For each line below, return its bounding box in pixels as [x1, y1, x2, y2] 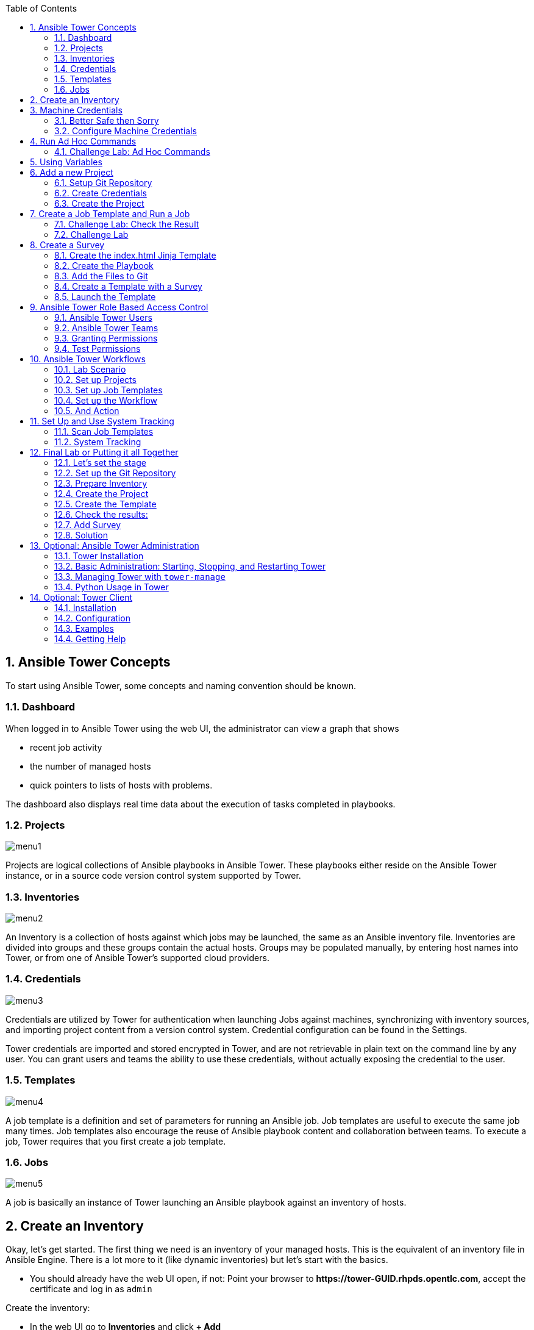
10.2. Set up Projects [54, 374, 137, 385]
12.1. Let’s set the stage [54, 457, 146, 468]
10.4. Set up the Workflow [54, 395, 157, 406]
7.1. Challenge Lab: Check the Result [54, 219, 199, 229]
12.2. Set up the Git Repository [54, 468, 176, 478]
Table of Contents [5, 3, 77, 13]
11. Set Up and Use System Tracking [30, 416, 174, 426]
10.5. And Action [54, 406, 119, 416]
